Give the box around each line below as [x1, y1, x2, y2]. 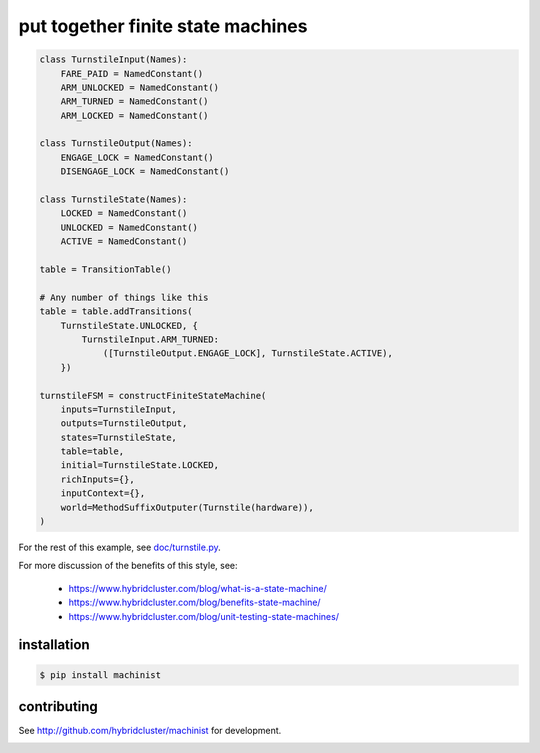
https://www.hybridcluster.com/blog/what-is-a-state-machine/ [68, 582, 327, 594]
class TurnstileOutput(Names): [39, 138, 194, 149]
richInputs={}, [60, 473, 135, 485]
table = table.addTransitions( [39, 306, 194, 317]
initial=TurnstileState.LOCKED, [60, 460, 220, 471]
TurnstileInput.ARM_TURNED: [81, 333, 220, 345]
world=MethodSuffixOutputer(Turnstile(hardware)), [60, 501, 314, 513]
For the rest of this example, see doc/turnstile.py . [18, 541, 222, 554]
